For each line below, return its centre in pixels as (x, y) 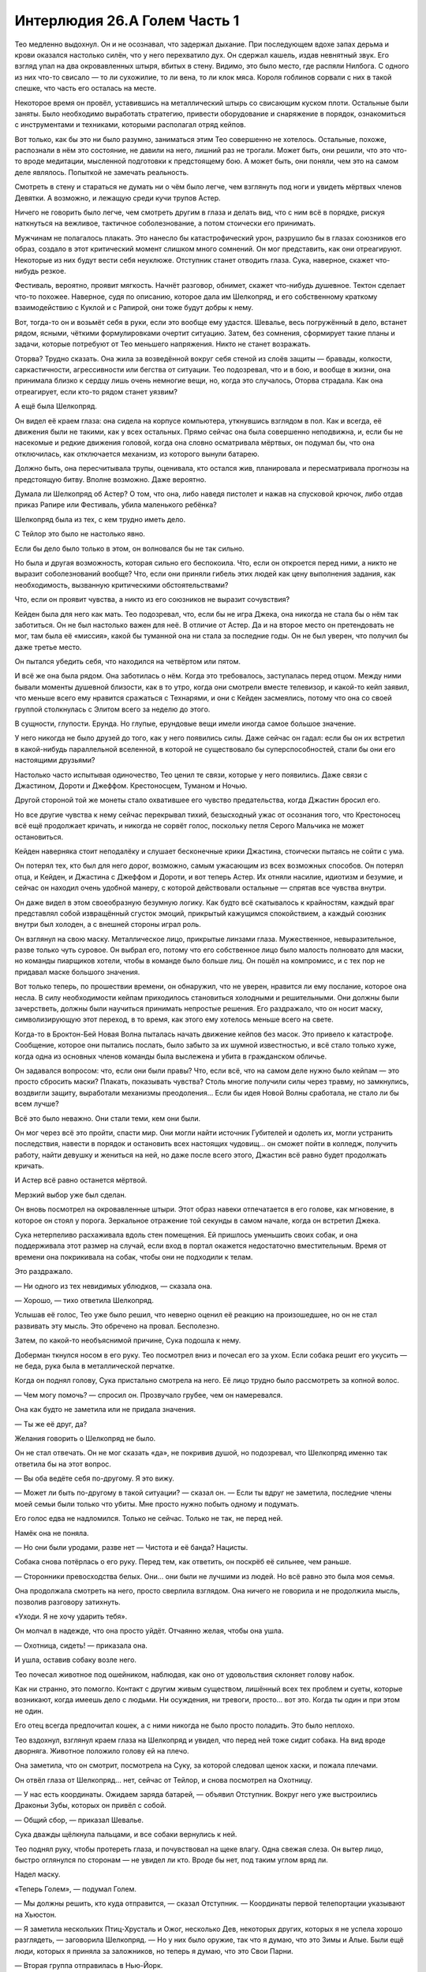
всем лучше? (37, 1104)
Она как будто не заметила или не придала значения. (105, 1410)
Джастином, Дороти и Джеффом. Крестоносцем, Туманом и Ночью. (131, 786)
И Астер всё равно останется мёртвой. (81, 1180)
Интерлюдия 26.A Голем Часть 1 (127, 21)
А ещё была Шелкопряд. (56, 406)
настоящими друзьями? (55, 760)
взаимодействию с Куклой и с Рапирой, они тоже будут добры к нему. (134, 308)
